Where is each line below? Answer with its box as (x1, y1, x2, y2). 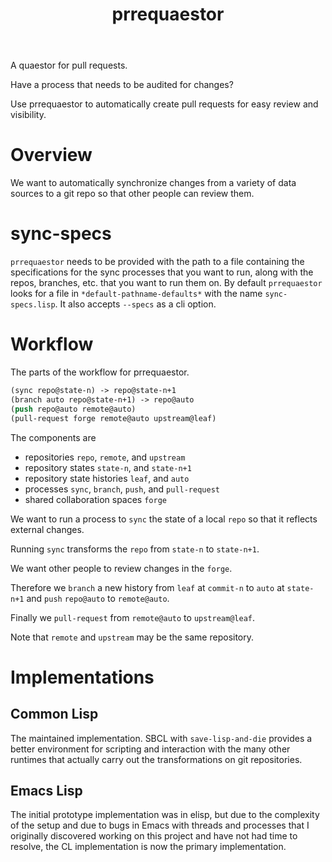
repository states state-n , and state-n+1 (24, 461, 192, 473)
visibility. (10, 109, 47, 121)
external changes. (10, 523, 85, 535)
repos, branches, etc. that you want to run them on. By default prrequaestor (10, 277, 323, 289)
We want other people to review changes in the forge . (10, 562, 233, 574)
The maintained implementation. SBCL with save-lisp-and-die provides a (10, 732, 313, 744)
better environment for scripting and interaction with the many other (10, 743, 291, 755)
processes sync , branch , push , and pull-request (24, 483, 220, 495)
